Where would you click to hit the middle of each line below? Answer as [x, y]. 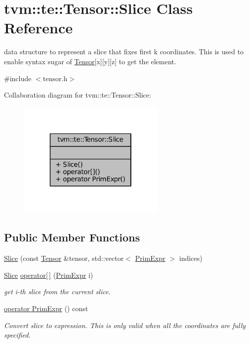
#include [18, 78]
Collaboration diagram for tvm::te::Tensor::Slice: [78, 95]
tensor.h [55, 78]
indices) [191, 258]
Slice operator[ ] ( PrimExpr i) [49, 275]
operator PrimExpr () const [46, 308]
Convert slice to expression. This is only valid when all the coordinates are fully [125, 325]
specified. [17, 335]
